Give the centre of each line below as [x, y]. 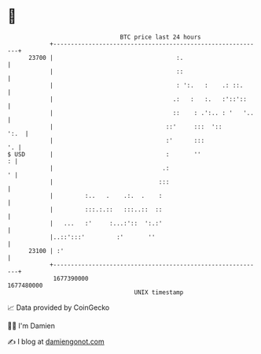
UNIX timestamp [159, 292]
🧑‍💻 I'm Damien [31, 326]
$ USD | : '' [104, 154]
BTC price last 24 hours [160, 37]
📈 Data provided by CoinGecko [59, 307]
